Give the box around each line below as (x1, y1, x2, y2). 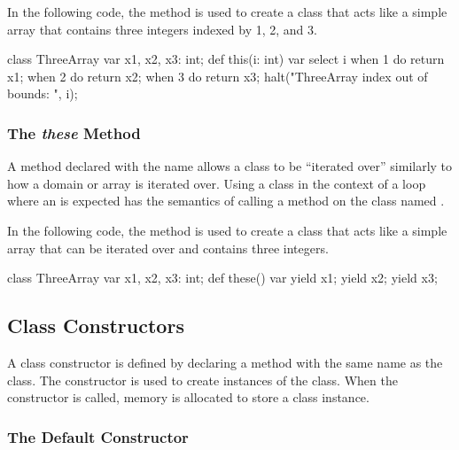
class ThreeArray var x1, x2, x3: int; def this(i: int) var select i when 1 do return (7, 50, 445, 68)
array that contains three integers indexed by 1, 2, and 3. (7, 19, 317, 38)
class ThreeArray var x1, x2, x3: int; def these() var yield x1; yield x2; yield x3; (7, 268, 438, 287)
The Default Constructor (7, 425, 189, 447)
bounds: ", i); (7, 84, 78, 103)
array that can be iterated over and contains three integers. (7, 238, 329, 257)
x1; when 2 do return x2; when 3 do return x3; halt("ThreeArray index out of (7, 66, 428, 85)
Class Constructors (7, 312, 184, 339)
